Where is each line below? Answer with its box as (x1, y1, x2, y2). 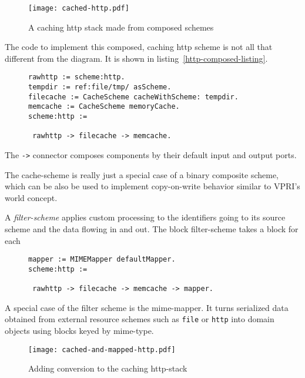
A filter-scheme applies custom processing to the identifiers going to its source (5, 211, 286, 223)
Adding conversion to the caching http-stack (28, 362, 187, 374)
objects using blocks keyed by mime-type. (5, 325, 154, 337)
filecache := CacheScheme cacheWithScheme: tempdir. (28, 92, 239, 101)
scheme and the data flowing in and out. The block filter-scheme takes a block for (5, 223, 299, 235)
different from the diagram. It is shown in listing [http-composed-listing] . (5, 52, 268, 64)
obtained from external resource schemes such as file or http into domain (5, 313, 274, 325)
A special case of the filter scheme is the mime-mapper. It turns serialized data (5, 301, 289, 313)
